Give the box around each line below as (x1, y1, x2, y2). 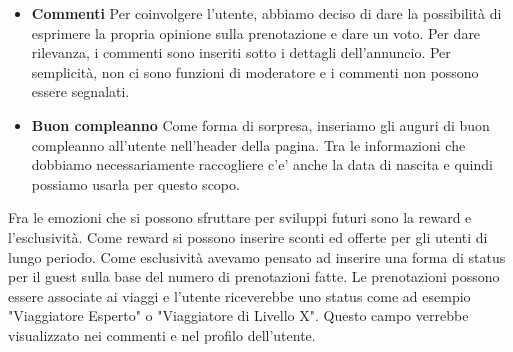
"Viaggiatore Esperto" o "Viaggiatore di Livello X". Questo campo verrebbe (8, 305, 469, 326)
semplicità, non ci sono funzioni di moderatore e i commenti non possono (31, 61, 479, 82)
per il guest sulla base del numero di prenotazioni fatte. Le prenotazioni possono (8, 266, 500, 287)
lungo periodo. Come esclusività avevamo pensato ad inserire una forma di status (8, 246, 506, 267)
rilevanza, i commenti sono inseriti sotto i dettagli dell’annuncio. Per (31, 42, 451, 63)
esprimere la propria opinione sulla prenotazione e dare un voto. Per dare (31, 22, 481, 43)
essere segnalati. (31, 81, 130, 102)
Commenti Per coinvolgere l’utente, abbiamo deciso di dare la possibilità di (31, 3, 502, 23)
